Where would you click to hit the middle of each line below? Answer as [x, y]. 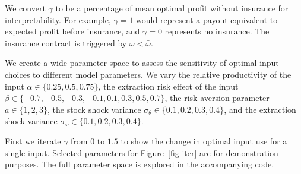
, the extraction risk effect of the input [168, 86]
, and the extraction [260, 109]
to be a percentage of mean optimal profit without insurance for [172, 8]
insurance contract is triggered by [66, 42]
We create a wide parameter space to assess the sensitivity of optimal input [142, 63]
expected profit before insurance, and [72, 31]
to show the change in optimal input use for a [204, 140]
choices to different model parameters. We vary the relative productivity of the [148, 74]
